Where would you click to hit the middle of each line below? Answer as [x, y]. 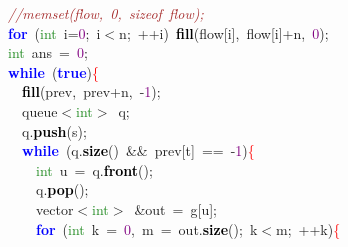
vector [54, 208]
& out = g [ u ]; [175, 208]
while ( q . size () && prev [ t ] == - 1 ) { [138, 150]
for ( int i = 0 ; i [54, 32]
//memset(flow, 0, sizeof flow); [106, 13]
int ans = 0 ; [48, 52]
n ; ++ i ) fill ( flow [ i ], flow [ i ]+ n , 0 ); [224, 32]
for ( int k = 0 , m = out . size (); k [147, 228]
